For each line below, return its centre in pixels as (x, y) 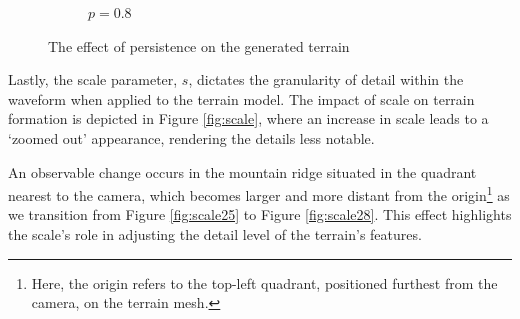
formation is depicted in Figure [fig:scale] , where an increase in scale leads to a (248, 118)
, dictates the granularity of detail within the (326, 79)
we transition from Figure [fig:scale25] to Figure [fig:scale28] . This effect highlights (260, 214)
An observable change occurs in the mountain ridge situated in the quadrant (242, 171)
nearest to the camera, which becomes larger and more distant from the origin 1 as (259, 193)
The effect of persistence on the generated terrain (199, 45)
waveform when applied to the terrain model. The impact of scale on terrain (241, 98)
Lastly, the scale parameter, (93, 79)
